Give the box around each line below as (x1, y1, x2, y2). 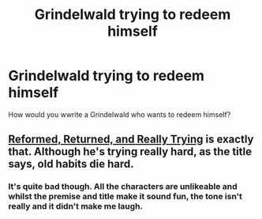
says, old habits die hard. (8, 157, 134, 171)
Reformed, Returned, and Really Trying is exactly (8, 133, 254, 146)
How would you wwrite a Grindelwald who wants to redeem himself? (8, 109, 231, 119)
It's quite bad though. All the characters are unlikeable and (8, 181, 238, 192)
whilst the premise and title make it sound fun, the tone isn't (8, 191, 243, 202)
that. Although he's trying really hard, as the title (8, 145, 253, 159)
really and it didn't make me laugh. (8, 201, 144, 212)
